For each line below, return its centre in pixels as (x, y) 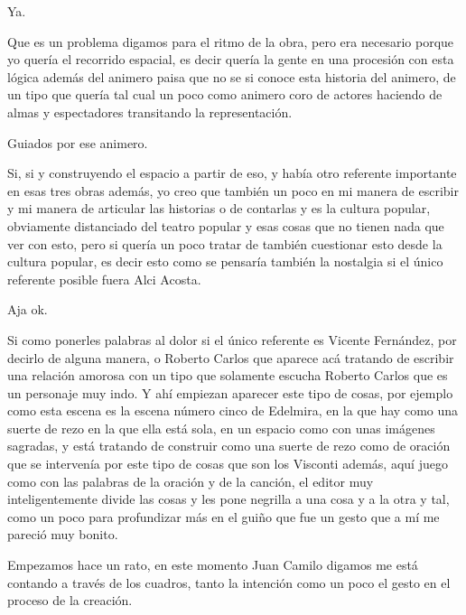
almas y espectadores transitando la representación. (150, 112)
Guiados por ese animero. (78, 142)
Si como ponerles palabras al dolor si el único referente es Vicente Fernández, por (232, 339)
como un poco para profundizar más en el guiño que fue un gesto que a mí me (224, 516)
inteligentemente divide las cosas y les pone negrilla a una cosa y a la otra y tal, (228, 499)
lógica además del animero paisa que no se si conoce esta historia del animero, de (232, 76)
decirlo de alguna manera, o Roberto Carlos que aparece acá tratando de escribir (231, 357)
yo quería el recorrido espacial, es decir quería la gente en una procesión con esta (231, 59)
